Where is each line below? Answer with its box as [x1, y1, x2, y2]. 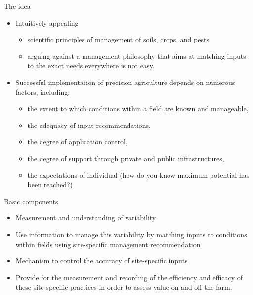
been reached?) [27, 179, 73, 190]
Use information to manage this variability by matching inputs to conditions [15, 229, 247, 239]
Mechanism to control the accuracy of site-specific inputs [15, 255, 188, 266]
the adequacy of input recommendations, [27, 120, 151, 130]
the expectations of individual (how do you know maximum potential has [27, 169, 250, 180]
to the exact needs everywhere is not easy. [27, 60, 155, 71]
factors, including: [15, 86, 70, 97]
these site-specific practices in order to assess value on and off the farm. [15, 282, 232, 292]
